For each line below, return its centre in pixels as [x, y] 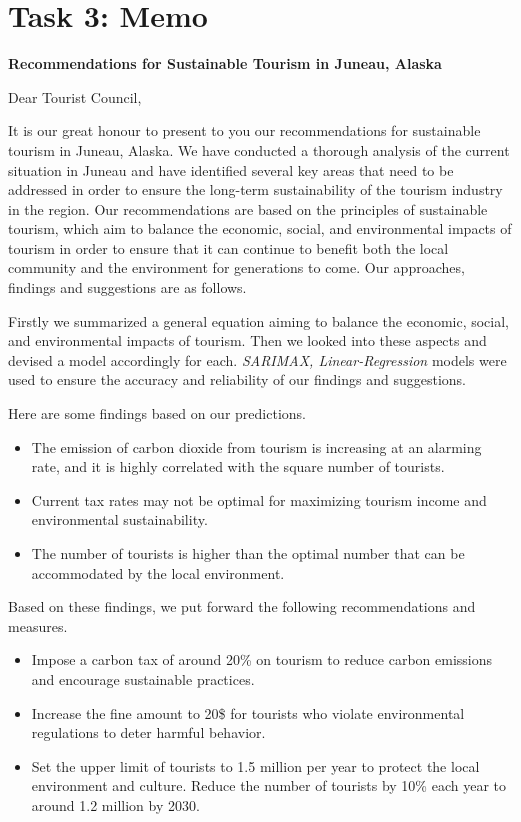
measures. [38, 625]
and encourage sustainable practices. [143, 678]
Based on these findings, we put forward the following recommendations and [242, 606]
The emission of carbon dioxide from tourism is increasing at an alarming [256, 446]
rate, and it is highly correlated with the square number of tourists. [238, 466]
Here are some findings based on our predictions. [157, 413]
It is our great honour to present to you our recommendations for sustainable [244, 130]
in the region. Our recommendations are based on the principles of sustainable [248, 208]
